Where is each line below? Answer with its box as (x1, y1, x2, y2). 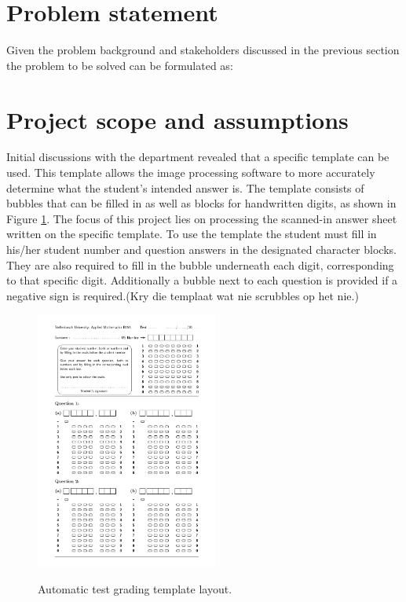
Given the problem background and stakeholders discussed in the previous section (6, 42, 400, 58)
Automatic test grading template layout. (38, 580, 232, 596)
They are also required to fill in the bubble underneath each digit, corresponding (6, 256, 394, 273)
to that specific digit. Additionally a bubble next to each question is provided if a (6, 272, 398, 288)
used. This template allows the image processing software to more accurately (6, 164, 375, 181)
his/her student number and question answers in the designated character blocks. (6, 241, 397, 257)
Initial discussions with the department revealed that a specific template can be (6, 149, 390, 165)
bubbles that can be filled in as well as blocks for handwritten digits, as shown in (6, 195, 397, 211)
